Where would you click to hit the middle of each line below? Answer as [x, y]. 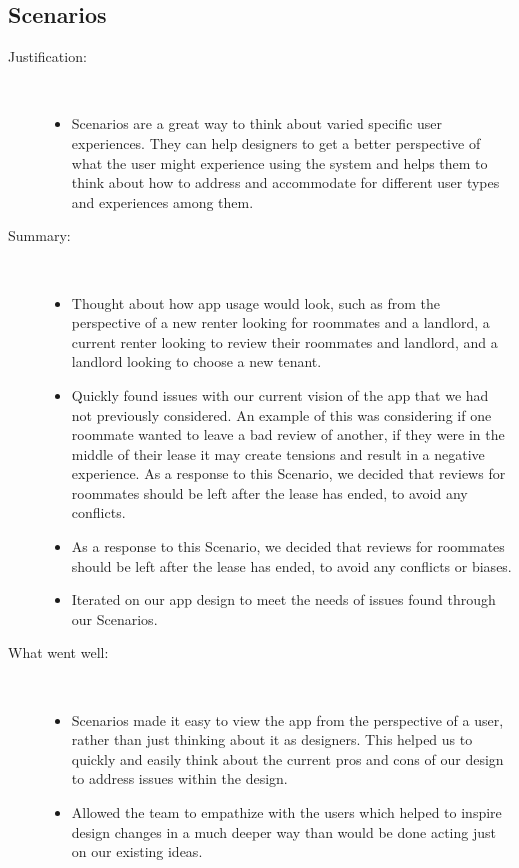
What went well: [58, 652]
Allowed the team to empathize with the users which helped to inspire [286, 812]
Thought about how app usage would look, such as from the [255, 302]
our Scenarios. [114, 618]
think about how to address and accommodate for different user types [285, 182]
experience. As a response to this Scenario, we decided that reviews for [288, 473]
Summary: [39, 235]
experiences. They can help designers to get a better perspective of [276, 142]
